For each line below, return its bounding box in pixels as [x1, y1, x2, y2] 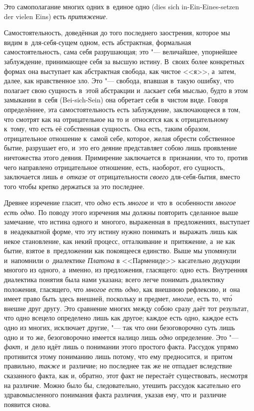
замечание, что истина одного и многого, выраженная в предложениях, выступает [4, 217, 250, 227]
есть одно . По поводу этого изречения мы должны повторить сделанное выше [4, 207, 238, 217]
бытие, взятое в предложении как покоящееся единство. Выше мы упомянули [4, 245, 236, 256]
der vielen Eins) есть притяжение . [4, 11, 108, 21]
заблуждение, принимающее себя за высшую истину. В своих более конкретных [4, 56, 245, 66]
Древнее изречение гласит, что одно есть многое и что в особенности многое [4, 197, 236, 208]
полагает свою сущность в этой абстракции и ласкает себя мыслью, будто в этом [4, 85, 248, 95]
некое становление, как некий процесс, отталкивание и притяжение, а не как [4, 236, 235, 246]
